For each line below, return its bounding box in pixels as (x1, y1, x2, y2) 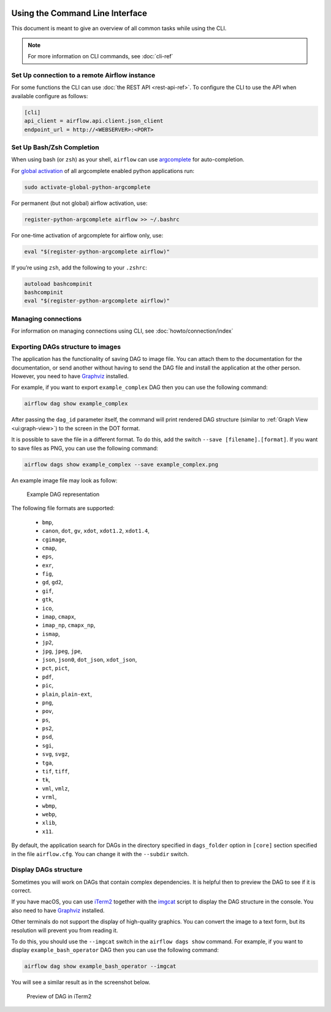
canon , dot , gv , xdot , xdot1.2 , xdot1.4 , (42, 527, 150, 535)
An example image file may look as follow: (11, 476, 118, 484)
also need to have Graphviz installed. (11, 906, 105, 914)
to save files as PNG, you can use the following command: (11, 444, 159, 452)
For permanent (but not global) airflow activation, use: (11, 199, 148, 207)
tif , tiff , (42, 768, 70, 775)
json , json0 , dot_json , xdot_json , (42, 655, 137, 663)
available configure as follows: (11, 92, 88, 99)
